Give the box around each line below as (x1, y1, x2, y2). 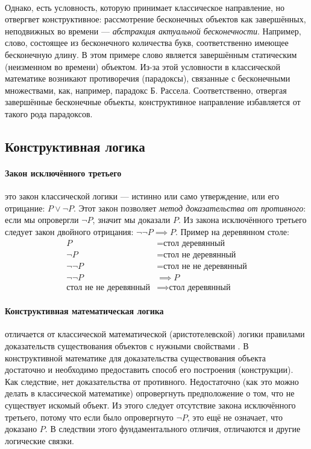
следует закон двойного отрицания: (5, 225, 134, 237)
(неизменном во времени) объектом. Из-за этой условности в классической (5, 60, 280, 73)
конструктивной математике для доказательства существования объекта (5, 351, 266, 364)
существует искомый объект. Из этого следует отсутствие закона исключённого (5, 399, 296, 411)
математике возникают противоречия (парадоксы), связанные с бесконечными (5, 72, 291, 85)
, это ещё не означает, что (187, 410, 283, 423)
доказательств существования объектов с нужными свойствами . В (5, 340, 249, 352)
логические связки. (5, 434, 75, 447)
